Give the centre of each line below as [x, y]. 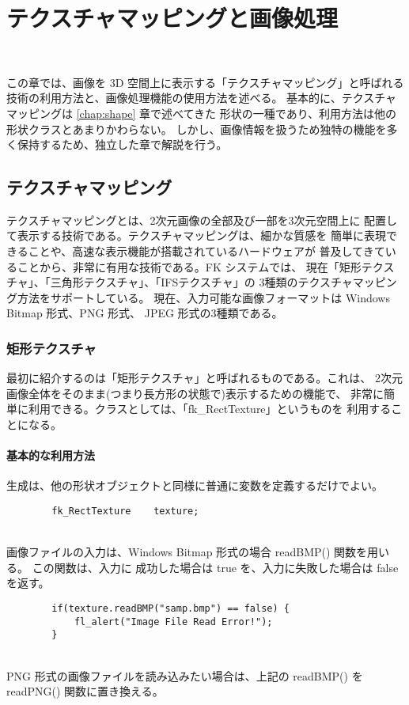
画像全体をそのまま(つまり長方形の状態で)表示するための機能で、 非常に [195, 393]
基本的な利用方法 [51, 455]
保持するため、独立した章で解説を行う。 [122, 144]
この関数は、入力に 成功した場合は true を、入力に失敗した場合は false [215, 567]
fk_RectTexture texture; [125, 512]
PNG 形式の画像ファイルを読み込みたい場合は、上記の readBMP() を [185, 675]
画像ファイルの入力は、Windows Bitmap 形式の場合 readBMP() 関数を [187, 552]
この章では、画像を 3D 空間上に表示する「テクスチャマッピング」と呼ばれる [205, 82]
